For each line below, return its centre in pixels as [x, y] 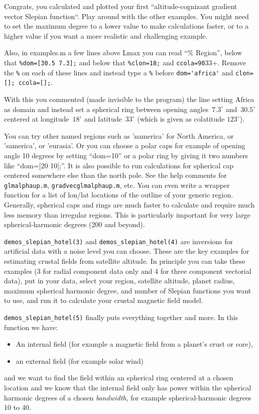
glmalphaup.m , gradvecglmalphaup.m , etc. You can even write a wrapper [117, 185]
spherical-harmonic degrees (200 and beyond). [75, 224]
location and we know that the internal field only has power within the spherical [128, 387]
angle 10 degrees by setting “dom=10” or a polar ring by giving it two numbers [126, 155]
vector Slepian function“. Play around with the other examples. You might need [126, 16]
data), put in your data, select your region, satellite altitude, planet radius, [119, 281]
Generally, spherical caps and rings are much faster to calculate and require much [129, 204]
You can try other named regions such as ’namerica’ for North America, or [119, 135]
